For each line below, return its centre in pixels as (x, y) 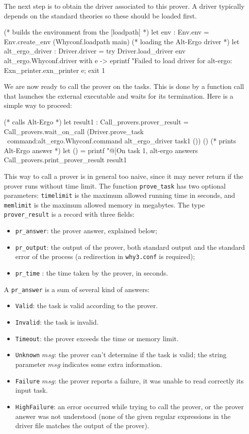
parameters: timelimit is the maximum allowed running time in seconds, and (120, 195)
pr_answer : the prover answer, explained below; (86, 231)
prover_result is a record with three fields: (69, 214)
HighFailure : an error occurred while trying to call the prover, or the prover (130, 406)
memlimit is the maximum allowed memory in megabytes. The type (104, 204)
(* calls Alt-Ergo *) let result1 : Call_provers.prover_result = (96, 121)
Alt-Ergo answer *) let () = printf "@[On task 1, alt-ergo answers (101, 150)
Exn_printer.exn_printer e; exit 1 (55, 70)
